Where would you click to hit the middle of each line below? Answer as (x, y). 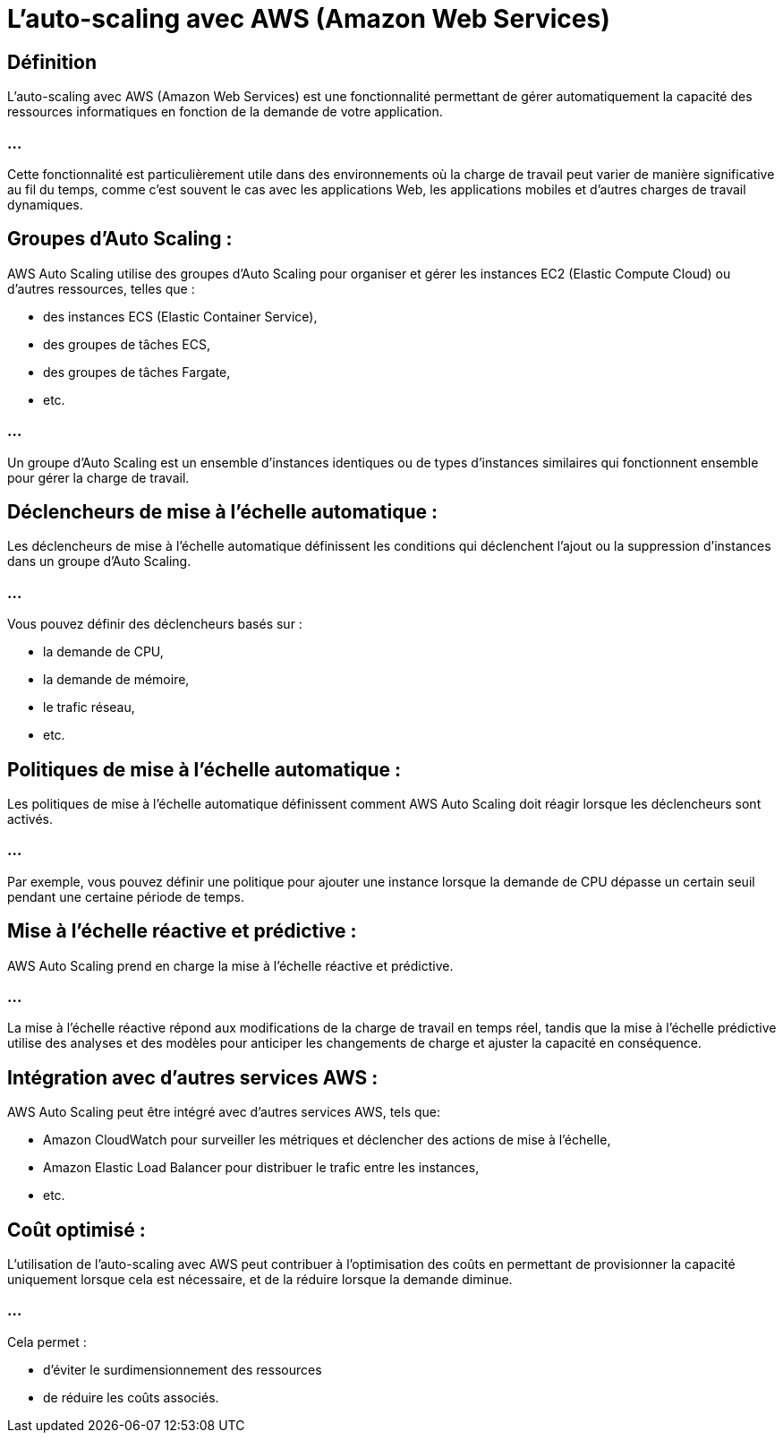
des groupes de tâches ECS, (127, 344)
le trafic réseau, (89, 707)
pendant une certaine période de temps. (126, 896)
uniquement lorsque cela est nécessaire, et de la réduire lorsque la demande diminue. (260, 1279)
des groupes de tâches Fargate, (137, 372)
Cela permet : (47, 1341)
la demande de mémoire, (116, 680)
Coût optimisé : (77, 1230)
